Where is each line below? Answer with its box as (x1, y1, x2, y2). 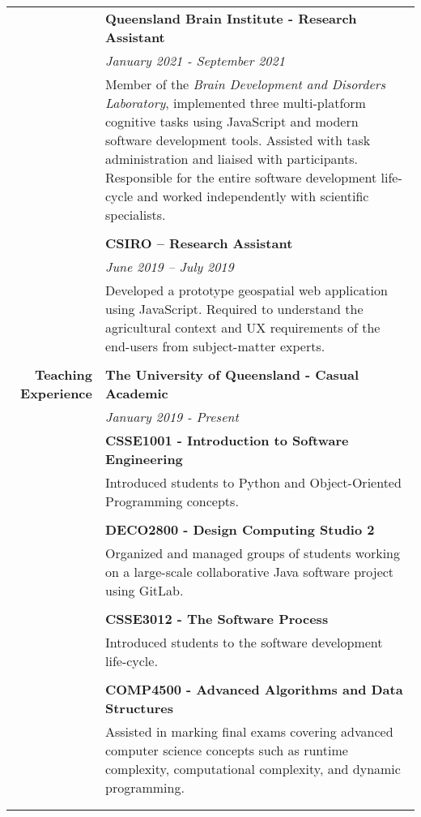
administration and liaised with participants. (104, 149, 358, 168)
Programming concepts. (104, 492, 239, 510)
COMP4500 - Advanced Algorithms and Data (104, 680, 403, 699)
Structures (104, 699, 174, 717)
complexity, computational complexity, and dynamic (104, 759, 401, 778)
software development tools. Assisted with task (104, 131, 371, 149)
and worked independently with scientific (137, 187, 369, 205)
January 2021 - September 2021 (104, 51, 285, 70)
